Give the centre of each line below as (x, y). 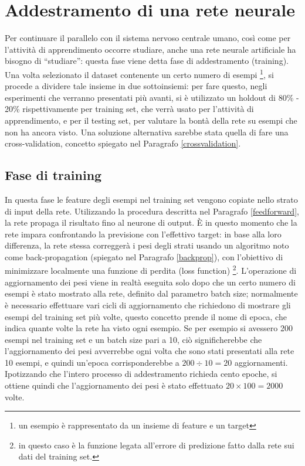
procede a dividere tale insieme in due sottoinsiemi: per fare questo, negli (136, 86)
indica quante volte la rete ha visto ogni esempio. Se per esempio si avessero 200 (149, 328)
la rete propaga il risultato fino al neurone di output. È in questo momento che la (151, 222)
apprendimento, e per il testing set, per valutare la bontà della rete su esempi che (151, 120)
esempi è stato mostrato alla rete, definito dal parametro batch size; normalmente (151, 293)
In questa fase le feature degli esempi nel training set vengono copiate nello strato (151, 199)
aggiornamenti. (261, 362)
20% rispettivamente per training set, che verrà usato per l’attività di (129, 109)
